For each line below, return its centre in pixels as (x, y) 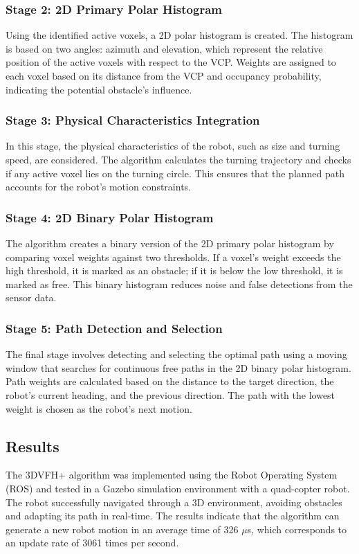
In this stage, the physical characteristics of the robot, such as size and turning (173, 146)
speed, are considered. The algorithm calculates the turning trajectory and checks (178, 159)
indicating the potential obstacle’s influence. (99, 89)
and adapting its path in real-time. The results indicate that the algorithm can (173, 516)
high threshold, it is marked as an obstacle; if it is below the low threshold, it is (174, 270)
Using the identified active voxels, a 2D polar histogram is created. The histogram (179, 35)
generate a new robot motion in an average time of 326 (122, 529)
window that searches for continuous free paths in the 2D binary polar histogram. (178, 367)
